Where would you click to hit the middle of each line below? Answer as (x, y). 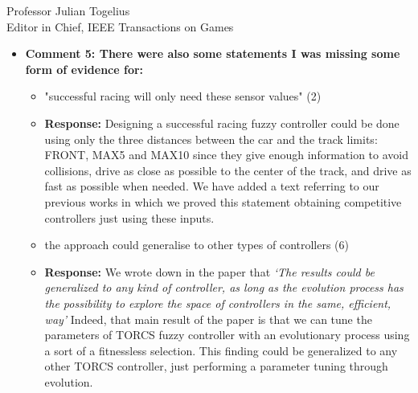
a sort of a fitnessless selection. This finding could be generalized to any (221, 350)
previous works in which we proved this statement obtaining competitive (223, 201)
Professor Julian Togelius (68, 10)
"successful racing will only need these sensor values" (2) (183, 96)
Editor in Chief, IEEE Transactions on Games (120, 26)
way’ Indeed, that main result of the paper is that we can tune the (208, 319)
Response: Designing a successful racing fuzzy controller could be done (222, 123)
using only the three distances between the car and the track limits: (211, 139)
